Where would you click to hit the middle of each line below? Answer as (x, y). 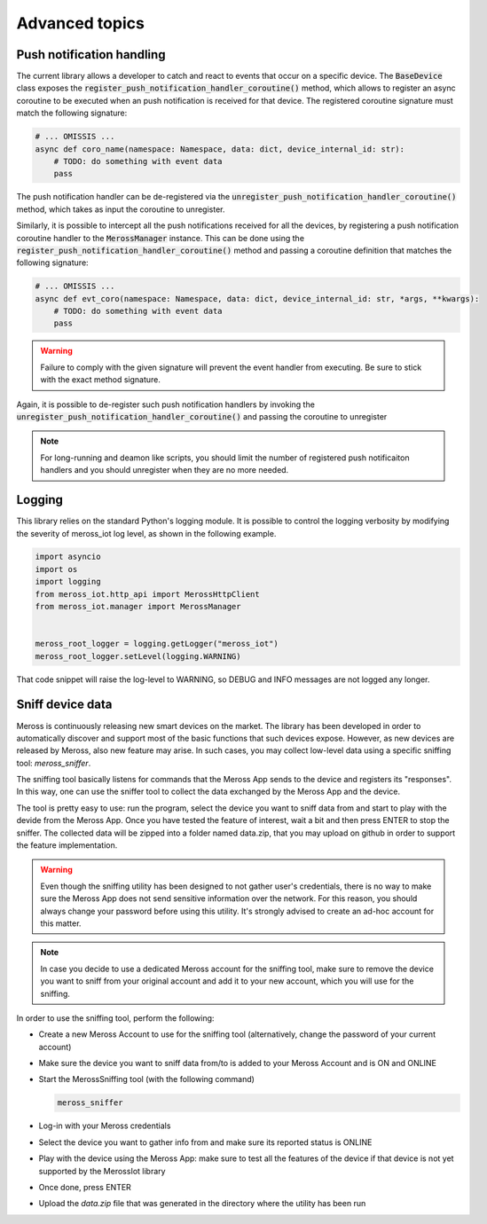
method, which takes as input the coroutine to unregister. (121, 209)
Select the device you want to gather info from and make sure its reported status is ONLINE (205, 1142)
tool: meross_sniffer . (54, 763)
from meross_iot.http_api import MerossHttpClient (148, 594)
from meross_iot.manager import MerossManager (138, 607)
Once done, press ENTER (85, 1188)
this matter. (61, 923)
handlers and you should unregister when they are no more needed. (165, 470)
